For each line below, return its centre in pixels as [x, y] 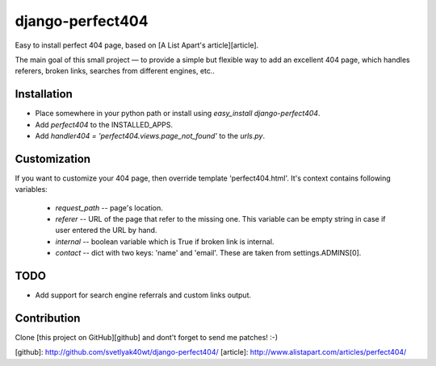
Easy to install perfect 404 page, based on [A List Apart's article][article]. [137, 45]
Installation [44, 94]
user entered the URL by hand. [106, 231]
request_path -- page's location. [109, 208]
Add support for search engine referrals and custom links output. [143, 295]
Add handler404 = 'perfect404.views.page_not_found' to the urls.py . [150, 136]
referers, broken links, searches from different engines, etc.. [115, 71]
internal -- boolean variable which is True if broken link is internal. [165, 241]
